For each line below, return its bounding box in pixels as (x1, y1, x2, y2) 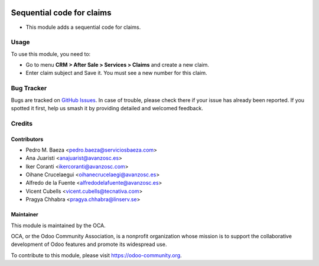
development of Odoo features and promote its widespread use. (11, 241, 167, 248)
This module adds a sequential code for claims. (25, 24, 141, 31)
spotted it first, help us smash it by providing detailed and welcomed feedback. (11, 104, 203, 111)
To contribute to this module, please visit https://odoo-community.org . (11, 251, 183, 259)
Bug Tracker (11, 84, 47, 93)
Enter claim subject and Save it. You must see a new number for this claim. (25, 70, 207, 77)
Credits (11, 119, 32, 127)
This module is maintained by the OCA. (11, 222, 106, 229)
